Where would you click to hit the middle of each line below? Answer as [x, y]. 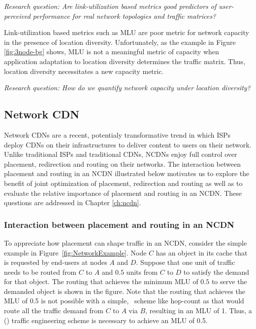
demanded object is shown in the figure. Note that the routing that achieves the [125, 291]
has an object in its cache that [202, 252]
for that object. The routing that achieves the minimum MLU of [101, 281]
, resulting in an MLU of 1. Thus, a [199, 311]
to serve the [229, 281]
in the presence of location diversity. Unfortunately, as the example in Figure [120, 42]
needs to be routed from [40, 272]
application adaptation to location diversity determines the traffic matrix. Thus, [125, 61]
